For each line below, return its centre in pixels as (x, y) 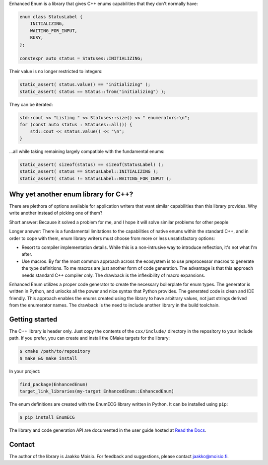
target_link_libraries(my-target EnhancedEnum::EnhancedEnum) (97, 391)
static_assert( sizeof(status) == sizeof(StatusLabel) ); (92, 164)
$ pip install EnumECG (47, 418)
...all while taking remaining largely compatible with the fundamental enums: (87, 151)
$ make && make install (49, 358)
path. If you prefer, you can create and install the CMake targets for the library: (90, 338)
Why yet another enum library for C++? (71, 194)
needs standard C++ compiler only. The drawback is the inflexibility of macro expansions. (113, 275)
